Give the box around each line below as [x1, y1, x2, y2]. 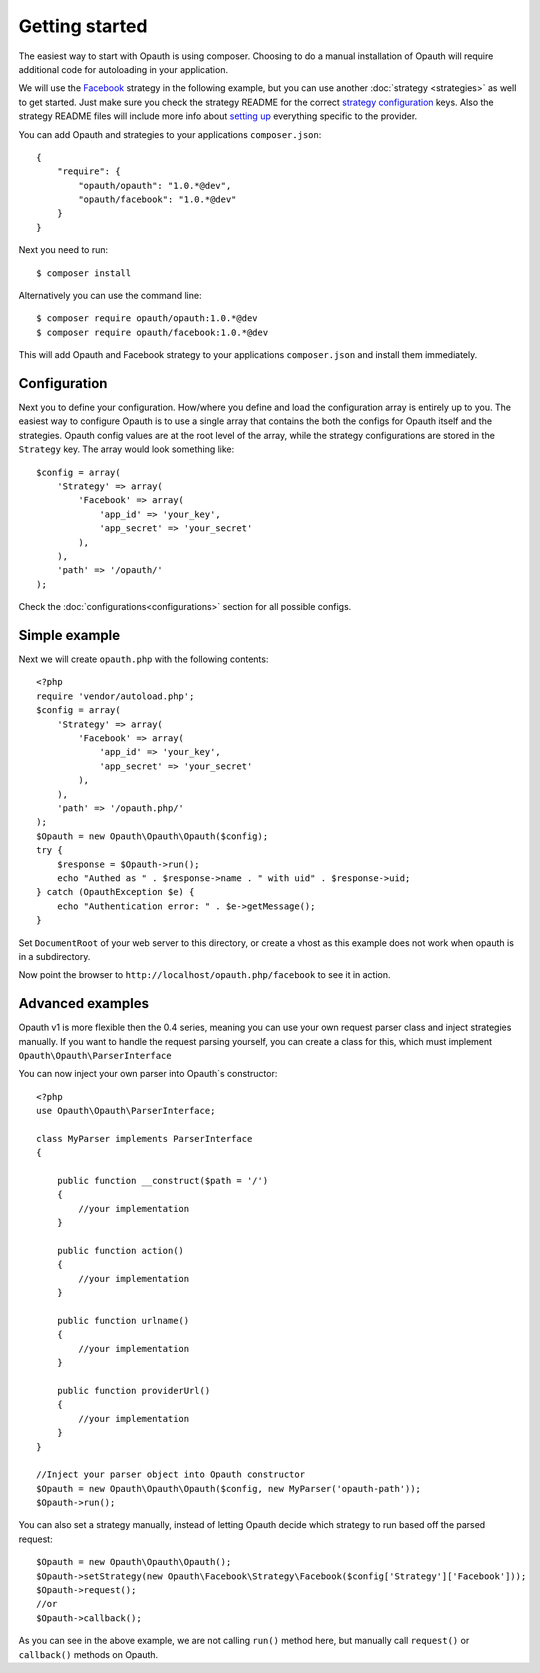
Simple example [18, 626, 121, 644]
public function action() [56, 1245, 185, 1257]
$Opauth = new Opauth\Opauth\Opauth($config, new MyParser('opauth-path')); [36, 1483, 422, 1494]
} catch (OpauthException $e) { [36, 886, 195, 898]
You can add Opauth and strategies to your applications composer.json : [18, 128, 322, 140]
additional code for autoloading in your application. [18, 63, 229, 75]
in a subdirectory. [18, 950, 91, 962]
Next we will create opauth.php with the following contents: [18, 653, 269, 665]
